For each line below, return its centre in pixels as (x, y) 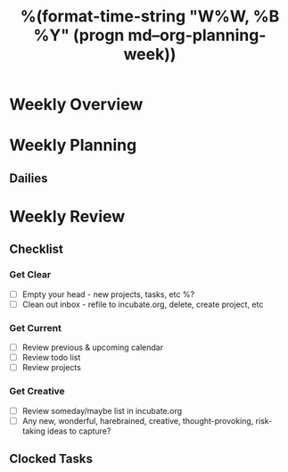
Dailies (29, 178)
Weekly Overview (76, 105)
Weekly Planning (73, 145)
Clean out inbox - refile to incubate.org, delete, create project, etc (143, 304)
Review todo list (51, 358)
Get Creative (37, 392)
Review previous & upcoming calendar (92, 348)
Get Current (36, 327)
